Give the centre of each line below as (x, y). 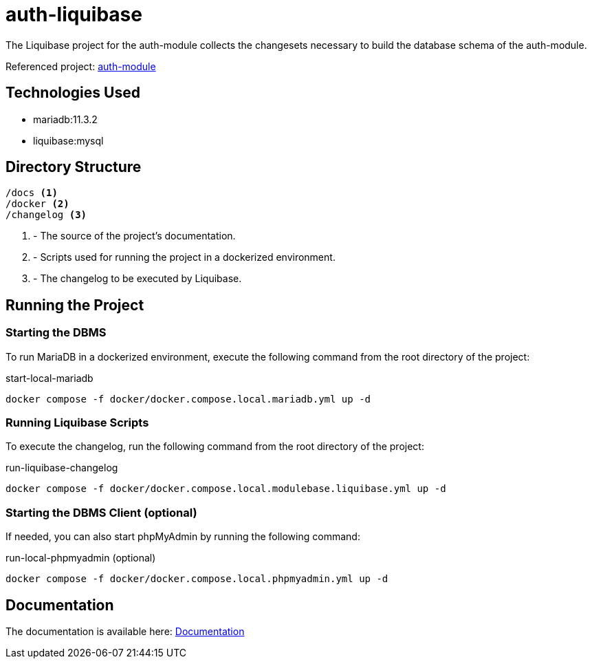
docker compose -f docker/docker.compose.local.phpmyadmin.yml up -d (197, 579)
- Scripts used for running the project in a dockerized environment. (184, 257)
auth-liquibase (74, 14)
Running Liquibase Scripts (77, 423)
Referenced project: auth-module (81, 66)
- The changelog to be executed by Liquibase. (138, 279)
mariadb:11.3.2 (65, 119)
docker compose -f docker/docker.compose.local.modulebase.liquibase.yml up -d (226, 489)
